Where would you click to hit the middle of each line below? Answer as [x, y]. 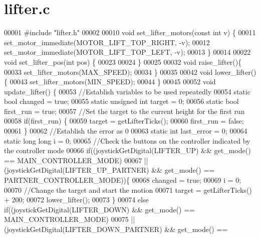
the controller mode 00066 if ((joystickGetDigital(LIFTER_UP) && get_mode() [127, 150]
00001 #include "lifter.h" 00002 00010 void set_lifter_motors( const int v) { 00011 [130, 32]
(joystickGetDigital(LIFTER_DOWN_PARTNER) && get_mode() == [116, 229]
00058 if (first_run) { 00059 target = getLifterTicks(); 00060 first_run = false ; [124, 121]
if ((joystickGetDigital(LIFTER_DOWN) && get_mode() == [99, 209]
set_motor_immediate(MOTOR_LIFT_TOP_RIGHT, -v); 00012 [107, 42]
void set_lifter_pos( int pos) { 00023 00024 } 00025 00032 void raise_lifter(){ [123, 62]
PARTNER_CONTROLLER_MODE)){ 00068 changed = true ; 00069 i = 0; [123, 180]
